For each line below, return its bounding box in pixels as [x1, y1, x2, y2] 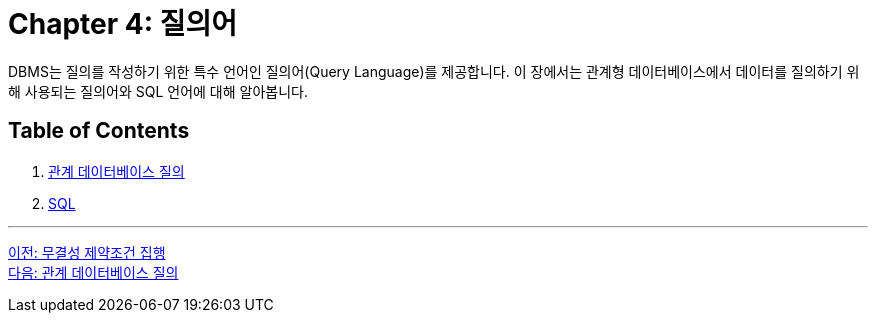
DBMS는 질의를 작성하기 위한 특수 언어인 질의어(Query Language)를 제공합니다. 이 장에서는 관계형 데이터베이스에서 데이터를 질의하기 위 [8, 62, 860, 80]
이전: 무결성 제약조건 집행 [8, 243, 166, 261]
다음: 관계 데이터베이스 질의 [8, 263, 179, 281]
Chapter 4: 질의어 [8, 7, 237, 41]
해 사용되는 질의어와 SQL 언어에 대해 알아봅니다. [8, 82, 308, 100]
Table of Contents [8, 118, 190, 144]
